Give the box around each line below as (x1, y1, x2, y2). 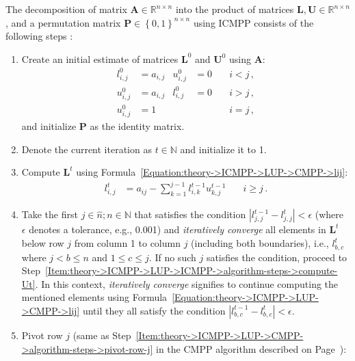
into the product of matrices (175, 2, 294, 16)
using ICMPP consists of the (193, 15, 314, 29)
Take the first (21, 207, 78, 222)
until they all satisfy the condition (82, 303, 226, 317)
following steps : (5, 29, 73, 43)
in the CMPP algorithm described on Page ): (156, 341, 347, 356)
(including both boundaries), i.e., (191, 236, 329, 250)
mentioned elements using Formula (21, 290, 168, 304)
